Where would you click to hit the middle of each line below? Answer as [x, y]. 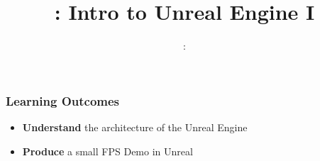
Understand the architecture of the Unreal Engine [135, 127]
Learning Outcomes [63, 100]
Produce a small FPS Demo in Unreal [107, 151]
